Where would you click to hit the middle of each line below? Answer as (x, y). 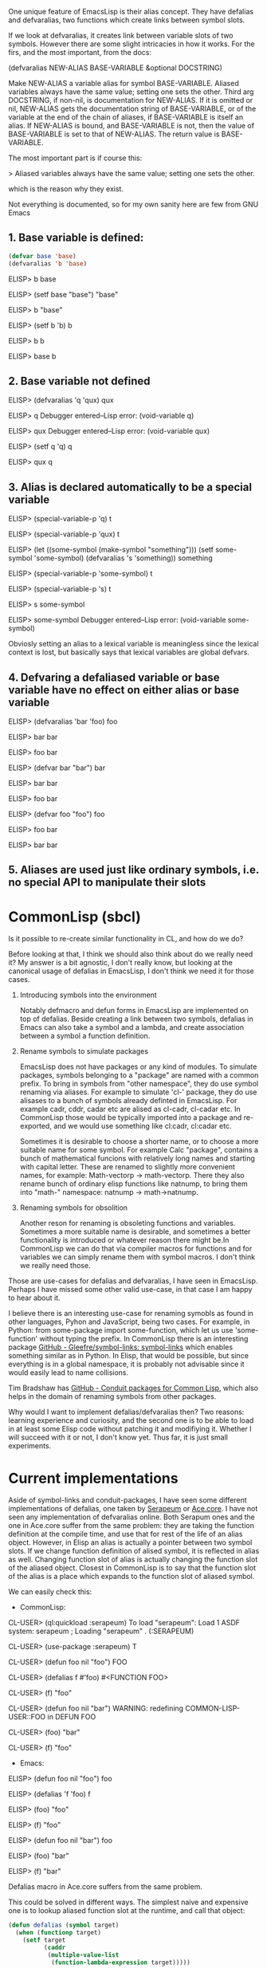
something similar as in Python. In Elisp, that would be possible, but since (129, 1356)
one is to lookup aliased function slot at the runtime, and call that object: (127, 1911)
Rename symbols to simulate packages (84, 1051)
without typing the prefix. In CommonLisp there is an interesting (144, 1339)
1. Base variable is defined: (76, 238)
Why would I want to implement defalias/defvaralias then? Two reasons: (126, 1412)
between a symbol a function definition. (85, 1036)
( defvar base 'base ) (43, 256)
